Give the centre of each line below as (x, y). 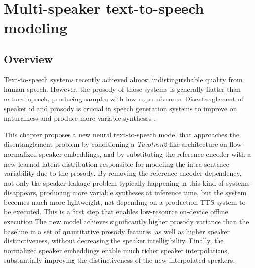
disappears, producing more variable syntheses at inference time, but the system (125, 192)
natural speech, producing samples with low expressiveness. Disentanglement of (124, 98)
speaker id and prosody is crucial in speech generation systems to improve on (121, 108)
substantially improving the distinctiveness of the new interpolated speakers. (120, 260)
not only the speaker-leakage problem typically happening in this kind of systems (127, 183)
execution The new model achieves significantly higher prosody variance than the (127, 221)
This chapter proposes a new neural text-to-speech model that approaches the (122, 134)
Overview (29, 58)
